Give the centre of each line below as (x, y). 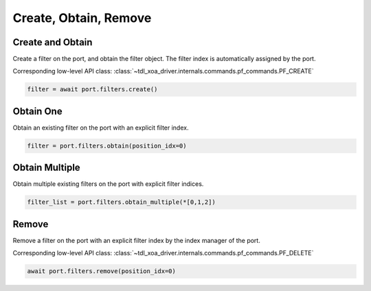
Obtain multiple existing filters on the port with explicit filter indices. (108, 184)
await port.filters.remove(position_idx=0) (102, 271)
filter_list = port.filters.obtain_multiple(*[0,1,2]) (121, 202)
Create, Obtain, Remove (82, 18)
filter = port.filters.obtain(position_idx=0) (107, 145)
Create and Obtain (53, 42)
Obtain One (37, 111)
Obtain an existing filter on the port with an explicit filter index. (101, 128)
